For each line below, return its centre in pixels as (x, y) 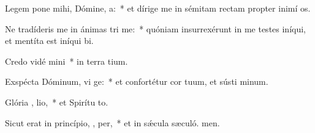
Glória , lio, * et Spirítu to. (57, 102)
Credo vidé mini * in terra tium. (66, 61)
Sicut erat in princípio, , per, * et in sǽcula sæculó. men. (112, 122)
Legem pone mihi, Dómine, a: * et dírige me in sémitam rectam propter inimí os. (158, 8)
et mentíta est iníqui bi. (49, 41)
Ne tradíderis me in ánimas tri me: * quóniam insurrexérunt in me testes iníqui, (156, 28)
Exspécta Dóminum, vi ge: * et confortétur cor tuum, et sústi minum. (137, 81)
